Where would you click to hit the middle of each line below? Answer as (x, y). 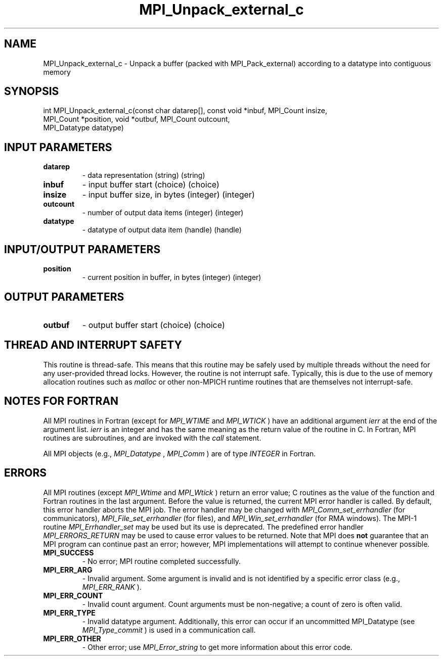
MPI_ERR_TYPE (69, 612)
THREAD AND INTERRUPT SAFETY (93, 345)
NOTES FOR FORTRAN (61, 401)
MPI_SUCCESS (69, 552)
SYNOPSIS (32, 91)
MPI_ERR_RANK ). (112, 587)
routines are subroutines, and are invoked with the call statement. (152, 438)
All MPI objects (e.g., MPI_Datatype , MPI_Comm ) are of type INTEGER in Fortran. (180, 453)
